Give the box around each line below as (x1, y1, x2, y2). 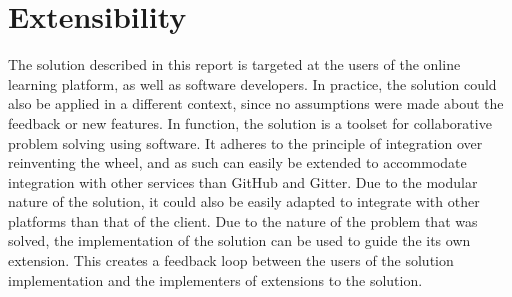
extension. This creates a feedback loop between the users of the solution (8, 250, 454, 271)
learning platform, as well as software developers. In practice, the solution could (8, 73, 497, 94)
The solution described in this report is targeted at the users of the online (8, 54, 461, 75)
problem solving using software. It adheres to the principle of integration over (8, 132, 483, 153)
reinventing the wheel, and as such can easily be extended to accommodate (8, 152, 467, 173)
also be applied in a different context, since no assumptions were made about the (8, 93, 504, 114)
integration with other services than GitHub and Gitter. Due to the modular (8, 171, 478, 192)
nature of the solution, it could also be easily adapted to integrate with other (8, 191, 480, 212)
